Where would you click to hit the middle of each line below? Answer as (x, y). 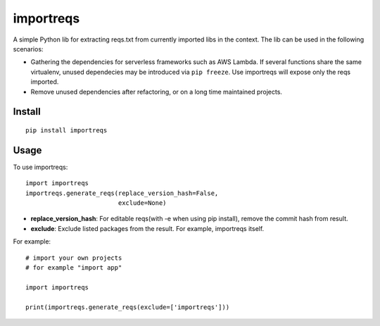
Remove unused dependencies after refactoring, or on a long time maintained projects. (157, 92)
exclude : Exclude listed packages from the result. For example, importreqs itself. (147, 228)
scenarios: (28, 49)
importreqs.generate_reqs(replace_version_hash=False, (122, 193)
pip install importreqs (66, 130)
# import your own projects (74, 258)
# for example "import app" (74, 267)
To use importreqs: (40, 167)
